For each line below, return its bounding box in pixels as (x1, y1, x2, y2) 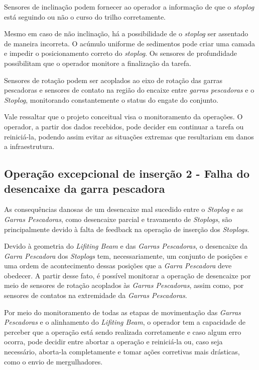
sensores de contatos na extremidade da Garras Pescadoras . (4, 290, 187, 301)
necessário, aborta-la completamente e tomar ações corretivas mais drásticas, (4, 346, 240, 357)
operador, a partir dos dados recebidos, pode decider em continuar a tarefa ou (4, 121, 244, 131)
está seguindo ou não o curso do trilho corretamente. (4, 11, 166, 22)
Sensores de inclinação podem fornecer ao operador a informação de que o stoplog (4, 2, 254, 12)
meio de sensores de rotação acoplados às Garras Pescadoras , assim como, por (4, 280, 244, 290)
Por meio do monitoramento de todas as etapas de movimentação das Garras (4, 307, 241, 317)
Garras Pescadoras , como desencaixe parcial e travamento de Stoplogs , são (4, 213, 232, 224)
